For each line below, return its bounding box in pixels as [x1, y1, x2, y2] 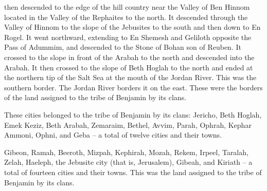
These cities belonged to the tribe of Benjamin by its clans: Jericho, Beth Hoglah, [4, 109, 262, 120]
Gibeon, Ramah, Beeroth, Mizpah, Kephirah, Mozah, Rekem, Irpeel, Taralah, [4, 146, 248, 157]
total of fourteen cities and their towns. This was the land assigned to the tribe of [4, 166, 262, 177]
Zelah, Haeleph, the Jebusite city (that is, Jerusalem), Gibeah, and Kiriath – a [4, 157, 253, 167]
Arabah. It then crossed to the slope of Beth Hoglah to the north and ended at [4, 62, 253, 72]
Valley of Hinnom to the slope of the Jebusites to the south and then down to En [4, 22, 261, 32]
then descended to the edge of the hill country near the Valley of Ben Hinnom [4, 2, 250, 12]
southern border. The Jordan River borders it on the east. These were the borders [4, 82, 263, 92]
